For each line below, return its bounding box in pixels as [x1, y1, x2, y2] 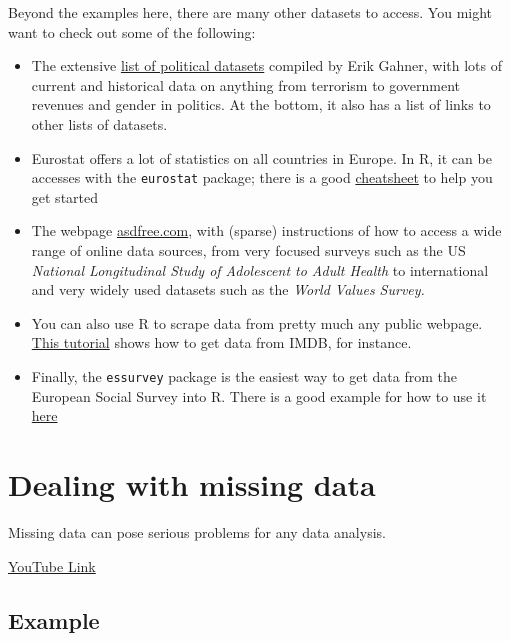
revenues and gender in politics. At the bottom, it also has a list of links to [31, 94, 491, 115]
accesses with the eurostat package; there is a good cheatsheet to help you [31, 167, 493, 188]
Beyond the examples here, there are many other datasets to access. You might [8, 2, 493, 22]
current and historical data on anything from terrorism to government [31, 74, 461, 95]
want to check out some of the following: [8, 21, 256, 42]
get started [31, 186, 99, 207]
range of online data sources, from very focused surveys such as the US [31, 240, 466, 260]
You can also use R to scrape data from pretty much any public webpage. [31, 312, 483, 333]
